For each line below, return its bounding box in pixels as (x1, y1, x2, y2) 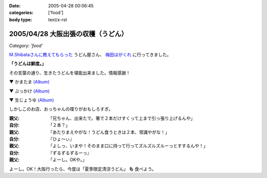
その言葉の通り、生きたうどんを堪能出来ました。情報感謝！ (9, 70, 131, 76)
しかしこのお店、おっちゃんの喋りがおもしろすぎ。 (9, 106, 113, 112)
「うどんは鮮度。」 (9, 61, 46, 67)
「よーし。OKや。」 (48, 157, 87, 163)
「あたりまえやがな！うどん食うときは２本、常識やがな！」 (48, 129, 170, 135)
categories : (9, 10, 34, 16)
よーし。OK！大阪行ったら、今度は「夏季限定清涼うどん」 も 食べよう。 (9, 166, 157, 172)
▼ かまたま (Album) (9, 79, 49, 85)
